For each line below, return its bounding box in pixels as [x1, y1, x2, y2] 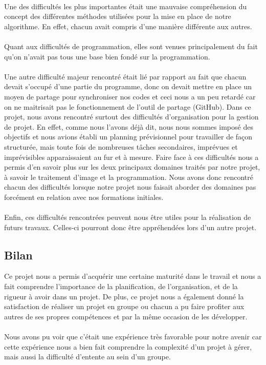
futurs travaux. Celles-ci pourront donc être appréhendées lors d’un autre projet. [4, 221, 257, 232]
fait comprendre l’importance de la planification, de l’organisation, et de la [4, 281, 238, 292]
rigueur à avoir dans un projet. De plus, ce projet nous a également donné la [4, 291, 244, 301]
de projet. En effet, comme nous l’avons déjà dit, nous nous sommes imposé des [4, 121, 253, 132]
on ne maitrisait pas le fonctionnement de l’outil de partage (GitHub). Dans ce [4, 101, 251, 112]
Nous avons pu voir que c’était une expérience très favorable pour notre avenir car [4, 331, 262, 342]
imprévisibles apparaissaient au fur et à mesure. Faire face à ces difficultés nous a [4, 151, 259, 162]
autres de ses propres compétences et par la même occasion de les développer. [4, 311, 248, 321]
